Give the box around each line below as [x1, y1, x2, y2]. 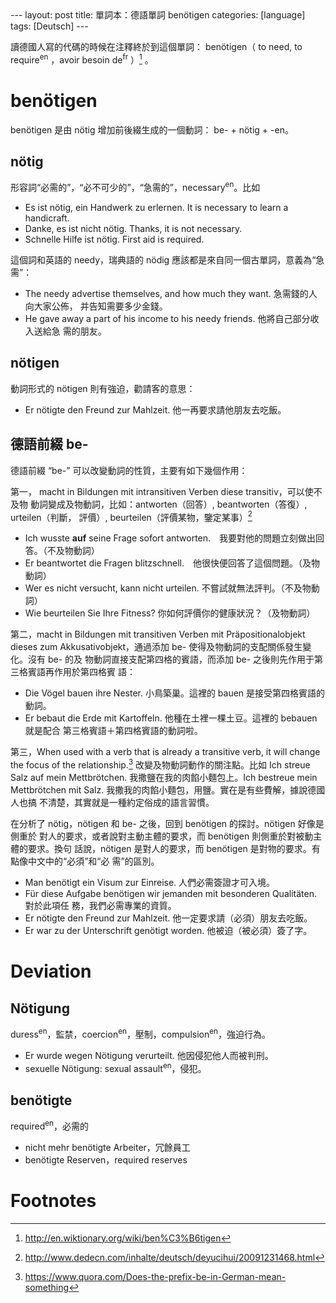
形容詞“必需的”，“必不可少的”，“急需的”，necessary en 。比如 [10, 180, 261, 194]
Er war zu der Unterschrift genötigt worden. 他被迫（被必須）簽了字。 [24, 925, 313, 936]
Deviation [10, 960, 92, 983]
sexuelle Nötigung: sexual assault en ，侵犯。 [24, 1060, 207, 1074]
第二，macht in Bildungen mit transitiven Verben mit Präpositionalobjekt [10, 628, 306, 641]
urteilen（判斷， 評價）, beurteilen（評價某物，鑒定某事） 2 [10, 509, 253, 523]
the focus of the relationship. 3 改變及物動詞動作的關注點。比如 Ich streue [10, 757, 311, 771]
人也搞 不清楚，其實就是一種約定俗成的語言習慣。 [10, 797, 215, 808]
